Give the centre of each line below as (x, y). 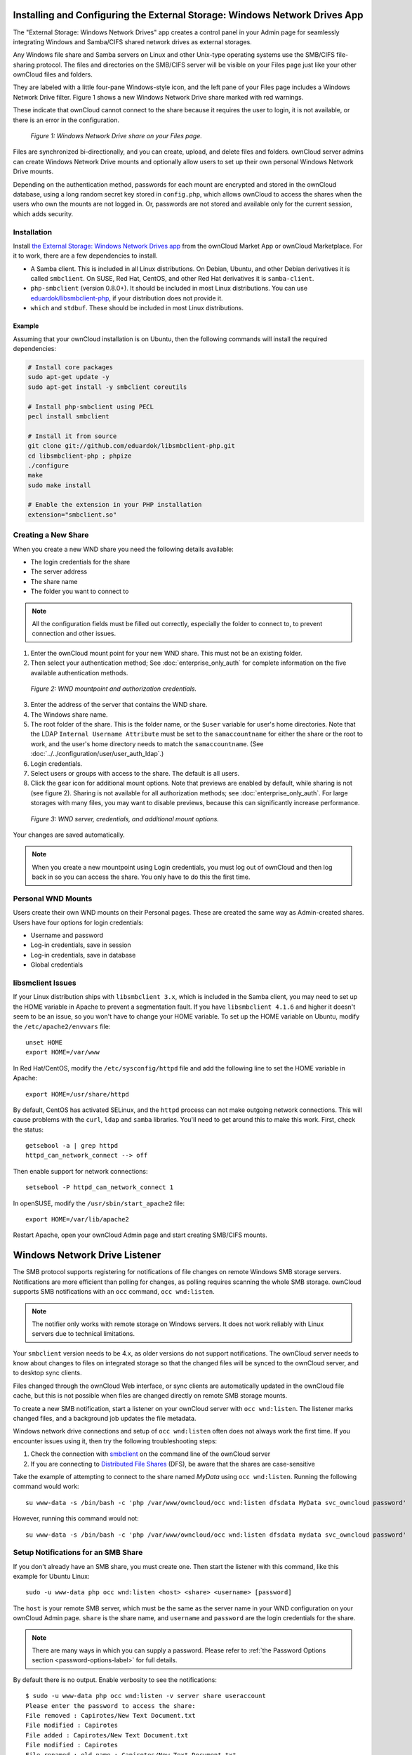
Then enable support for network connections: (80, 1171)
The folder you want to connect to (80, 591)
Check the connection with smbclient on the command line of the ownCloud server (151, 1454)
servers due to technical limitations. (83, 1334)
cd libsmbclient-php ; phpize (80, 456)
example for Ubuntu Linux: (51, 1577)
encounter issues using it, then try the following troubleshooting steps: (115, 1441)
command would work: (46, 1486)
